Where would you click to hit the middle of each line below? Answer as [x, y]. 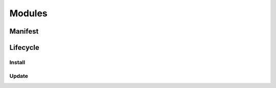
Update [19, 76]
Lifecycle [24, 48]
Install [17, 62]
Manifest [24, 31]
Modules [29, 13]
